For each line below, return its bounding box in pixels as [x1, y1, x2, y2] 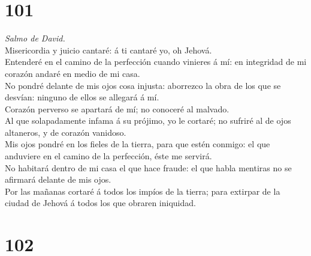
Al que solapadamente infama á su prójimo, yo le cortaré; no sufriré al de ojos [5, 114, 291, 127]
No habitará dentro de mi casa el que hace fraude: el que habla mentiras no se [5, 161, 292, 174]
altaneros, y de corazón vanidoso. [5, 126, 126, 138]
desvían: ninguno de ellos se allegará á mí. [5, 91, 159, 103]
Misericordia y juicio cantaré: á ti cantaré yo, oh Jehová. [5, 43, 212, 56]
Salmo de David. [5, 32, 65, 44]
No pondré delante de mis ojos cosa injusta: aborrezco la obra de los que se [5, 79, 281, 91]
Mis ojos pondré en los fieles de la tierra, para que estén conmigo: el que [5, 138, 270, 150]
